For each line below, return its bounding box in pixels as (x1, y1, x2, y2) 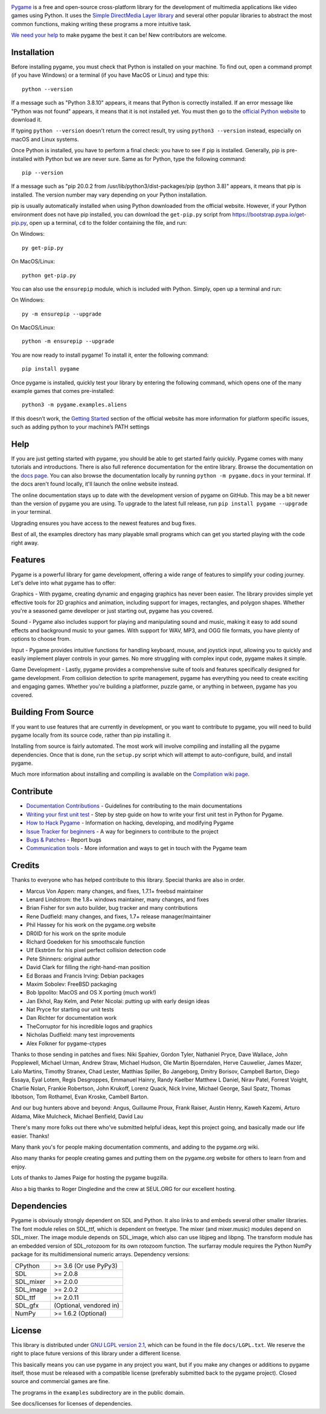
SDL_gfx (14, 1302, 39, 1310)
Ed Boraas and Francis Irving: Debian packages (26, 972, 144, 979)
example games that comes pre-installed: (11, 388, 115, 395)
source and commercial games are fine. (11, 1378, 110, 1385)
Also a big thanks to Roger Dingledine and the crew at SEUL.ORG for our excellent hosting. (11, 1185, 237, 1192)
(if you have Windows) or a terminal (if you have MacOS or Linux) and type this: (11, 71, 209, 79)
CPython (14, 1262, 40, 1270)
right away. (11, 539, 39, 546)
